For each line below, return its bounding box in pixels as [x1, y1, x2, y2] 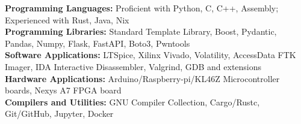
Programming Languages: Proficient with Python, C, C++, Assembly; [5, 2, 279, 14]
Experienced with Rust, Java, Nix [5, 13, 129, 26]
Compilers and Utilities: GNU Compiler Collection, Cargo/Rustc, [5, 95, 260, 108]
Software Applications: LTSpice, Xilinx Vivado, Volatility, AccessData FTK [5, 49, 296, 61]
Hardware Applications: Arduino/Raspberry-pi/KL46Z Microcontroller [5, 72, 280, 84]
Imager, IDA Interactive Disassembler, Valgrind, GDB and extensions [5, 60, 262, 72]
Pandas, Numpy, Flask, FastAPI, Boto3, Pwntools [5, 37, 190, 49]
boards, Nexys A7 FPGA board [5, 84, 122, 96]
